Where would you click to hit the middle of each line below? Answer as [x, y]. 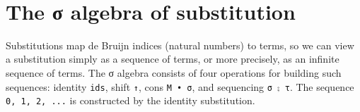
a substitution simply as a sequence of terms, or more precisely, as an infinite [173, 59]
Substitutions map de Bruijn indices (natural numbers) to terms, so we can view [180, 45]
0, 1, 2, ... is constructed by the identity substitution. [130, 100]
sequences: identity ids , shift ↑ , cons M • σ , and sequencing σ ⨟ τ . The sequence [180, 86]
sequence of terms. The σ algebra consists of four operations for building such [174, 72]
